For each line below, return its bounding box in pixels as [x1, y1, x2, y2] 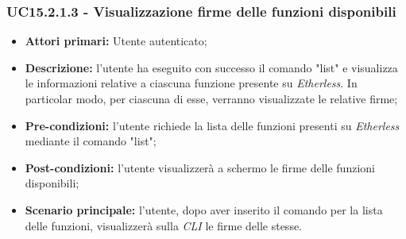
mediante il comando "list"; [25, 133, 157, 149]
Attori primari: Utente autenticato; [25, 33, 207, 49]
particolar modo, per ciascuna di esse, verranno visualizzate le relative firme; [25, 91, 398, 106]
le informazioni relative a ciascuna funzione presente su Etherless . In [25, 75, 358, 91]
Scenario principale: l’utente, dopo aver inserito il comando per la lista [25, 201, 383, 218]
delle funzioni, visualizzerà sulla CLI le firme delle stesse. [25, 217, 303, 233]
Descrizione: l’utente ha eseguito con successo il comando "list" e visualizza [25, 59, 398, 75]
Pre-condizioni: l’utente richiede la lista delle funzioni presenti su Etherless [25, 117, 400, 133]
